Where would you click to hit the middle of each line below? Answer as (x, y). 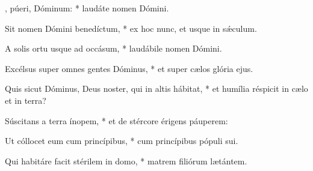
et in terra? (26, 100)
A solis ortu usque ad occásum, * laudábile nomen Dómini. (113, 48)
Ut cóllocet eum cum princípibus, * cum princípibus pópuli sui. (122, 141)
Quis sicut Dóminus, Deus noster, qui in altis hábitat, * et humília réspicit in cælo (156, 88)
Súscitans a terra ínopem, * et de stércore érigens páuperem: (116, 120)
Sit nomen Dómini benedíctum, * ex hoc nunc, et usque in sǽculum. (131, 28)
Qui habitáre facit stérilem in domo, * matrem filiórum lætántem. (126, 160)
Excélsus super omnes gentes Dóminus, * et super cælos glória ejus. (129, 68)
